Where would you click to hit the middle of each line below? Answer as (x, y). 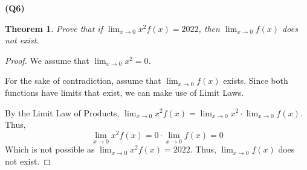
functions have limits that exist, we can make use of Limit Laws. (124, 92)
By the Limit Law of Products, (62, 112)
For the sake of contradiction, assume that (83, 80)
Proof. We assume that (47, 60)
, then (209, 28)
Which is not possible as (50, 149)
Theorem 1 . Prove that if (54, 28)
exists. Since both (256, 80)
